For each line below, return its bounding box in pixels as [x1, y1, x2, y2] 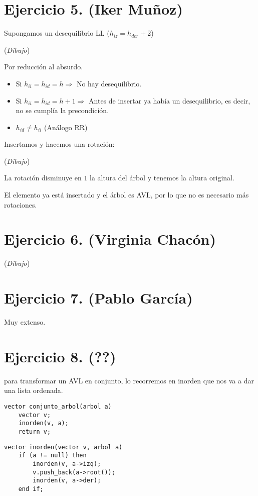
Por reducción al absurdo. [4, 61, 83, 72]
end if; [18, 485, 44, 492]
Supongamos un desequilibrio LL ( [4, 28, 110, 38]
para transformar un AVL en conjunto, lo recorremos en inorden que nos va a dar [4, 375, 254, 385]
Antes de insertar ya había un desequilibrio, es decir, [89, 95, 250, 106]
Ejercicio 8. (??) [4, 346, 116, 366]
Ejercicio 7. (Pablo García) [4, 287, 193, 308]
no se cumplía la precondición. [16, 105, 109, 116]
